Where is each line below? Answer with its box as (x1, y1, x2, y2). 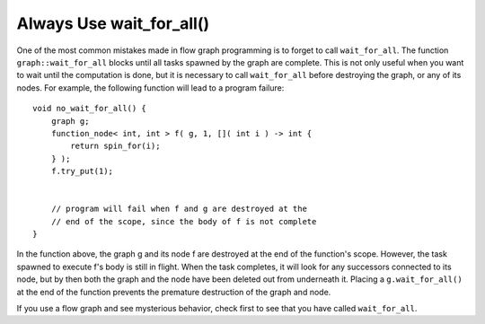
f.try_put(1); (50, 166, 114, 177)
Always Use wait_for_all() (16, 13, 210, 33)
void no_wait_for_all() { (32, 103, 147, 114)
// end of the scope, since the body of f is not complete (50, 216, 317, 226)
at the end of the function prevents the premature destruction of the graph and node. (16, 286, 331, 297)
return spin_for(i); (70, 141, 161, 152)
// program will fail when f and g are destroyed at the (50, 204, 307, 215)
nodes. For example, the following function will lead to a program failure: (16, 82, 285, 93)
